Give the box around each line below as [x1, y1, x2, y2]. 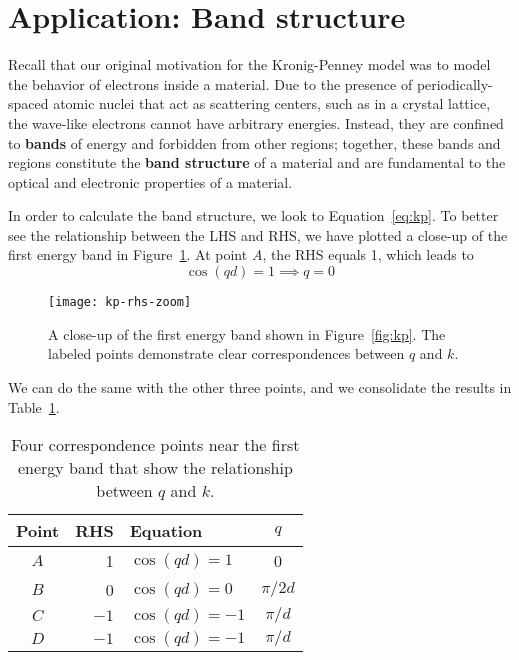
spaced [8, 93, 49, 114]
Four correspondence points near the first [11, 433, 300, 457]
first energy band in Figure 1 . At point [8, 244, 248, 265]
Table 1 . [8, 396, 60, 417]
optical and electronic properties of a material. [8, 171, 293, 192]
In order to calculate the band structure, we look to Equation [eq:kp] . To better [8, 205, 499, 226]
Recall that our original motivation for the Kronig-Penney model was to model [8, 54, 491, 75]
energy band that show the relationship [17, 456, 293, 480]
